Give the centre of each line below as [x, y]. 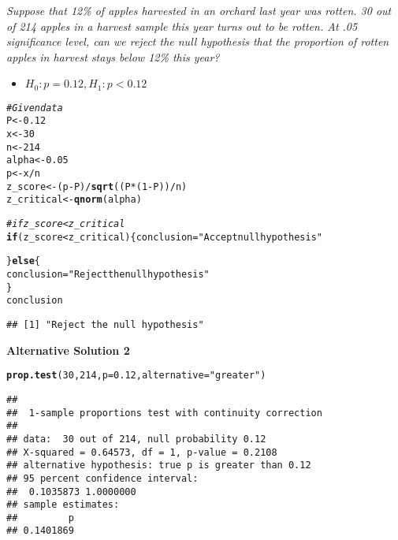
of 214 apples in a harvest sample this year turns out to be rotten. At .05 [182, 26]
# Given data [35, 108]
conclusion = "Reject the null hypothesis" [108, 275]
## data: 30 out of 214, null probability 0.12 [136, 439]
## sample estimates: [63, 505]
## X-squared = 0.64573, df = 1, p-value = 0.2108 [142, 452]
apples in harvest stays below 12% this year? [113, 56]
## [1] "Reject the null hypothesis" [105, 325]
